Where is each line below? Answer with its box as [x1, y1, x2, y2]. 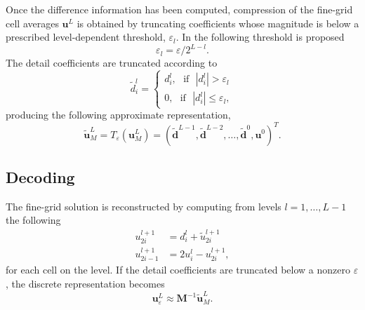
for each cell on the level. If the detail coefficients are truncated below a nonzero [6, 262, 350, 277]
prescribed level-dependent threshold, [6, 29, 166, 44]
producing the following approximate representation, [6, 107, 231, 122]
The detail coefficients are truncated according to [6, 55, 218, 70]
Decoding [6, 166, 75, 187]
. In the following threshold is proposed [175, 29, 345, 44]
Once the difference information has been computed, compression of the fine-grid [6, 2, 353, 16]
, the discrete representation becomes [6, 276, 165, 290]
